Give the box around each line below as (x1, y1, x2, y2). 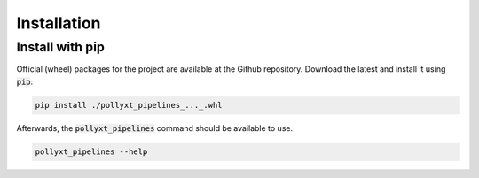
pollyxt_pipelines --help (35, 146, 148, 157)
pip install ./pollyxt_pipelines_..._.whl (35, 100, 223, 110)
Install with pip (16, 39, 106, 55)
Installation (16, 13, 101, 33)
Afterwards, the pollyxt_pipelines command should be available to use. (16, 122, 293, 133)
